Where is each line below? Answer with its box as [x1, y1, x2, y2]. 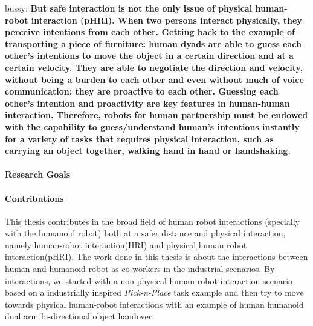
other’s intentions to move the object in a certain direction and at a [5, 49, 294, 62]
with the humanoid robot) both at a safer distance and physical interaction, [5, 227, 286, 239]
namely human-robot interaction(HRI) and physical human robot [5, 238, 247, 251]
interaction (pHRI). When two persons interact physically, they [31, 13, 302, 26]
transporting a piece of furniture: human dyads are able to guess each [5, 37, 302, 50]
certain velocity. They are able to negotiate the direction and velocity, [5, 61, 303, 73]
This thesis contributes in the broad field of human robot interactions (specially [5, 215, 300, 227]
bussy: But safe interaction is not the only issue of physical [5, 2, 253, 14]
